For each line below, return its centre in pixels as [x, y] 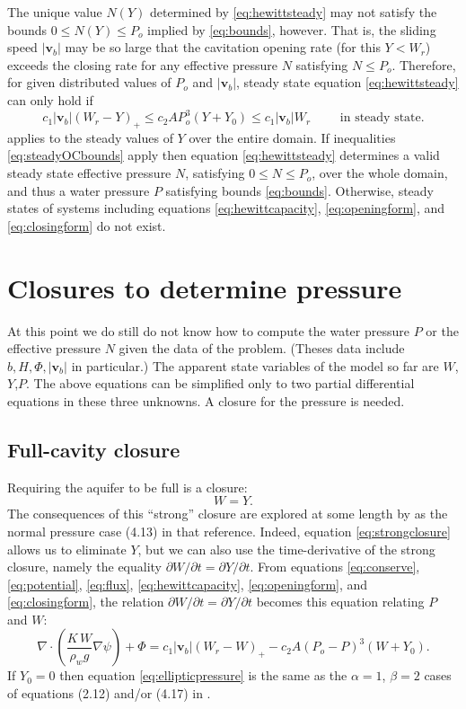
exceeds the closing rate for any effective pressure [143, 64]
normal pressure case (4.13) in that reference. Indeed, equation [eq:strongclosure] [229, 531]
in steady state [380, 118]
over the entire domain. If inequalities [292, 137]
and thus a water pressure [79, 190]
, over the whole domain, [380, 173]
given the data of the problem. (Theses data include [262, 348]
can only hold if [50, 99]
